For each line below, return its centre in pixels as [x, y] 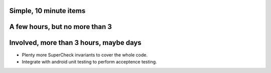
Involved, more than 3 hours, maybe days [75, 43]
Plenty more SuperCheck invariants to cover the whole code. [85, 54]
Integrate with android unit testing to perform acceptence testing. [90, 61]
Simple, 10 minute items [47, 11]
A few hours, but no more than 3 [61, 27]
